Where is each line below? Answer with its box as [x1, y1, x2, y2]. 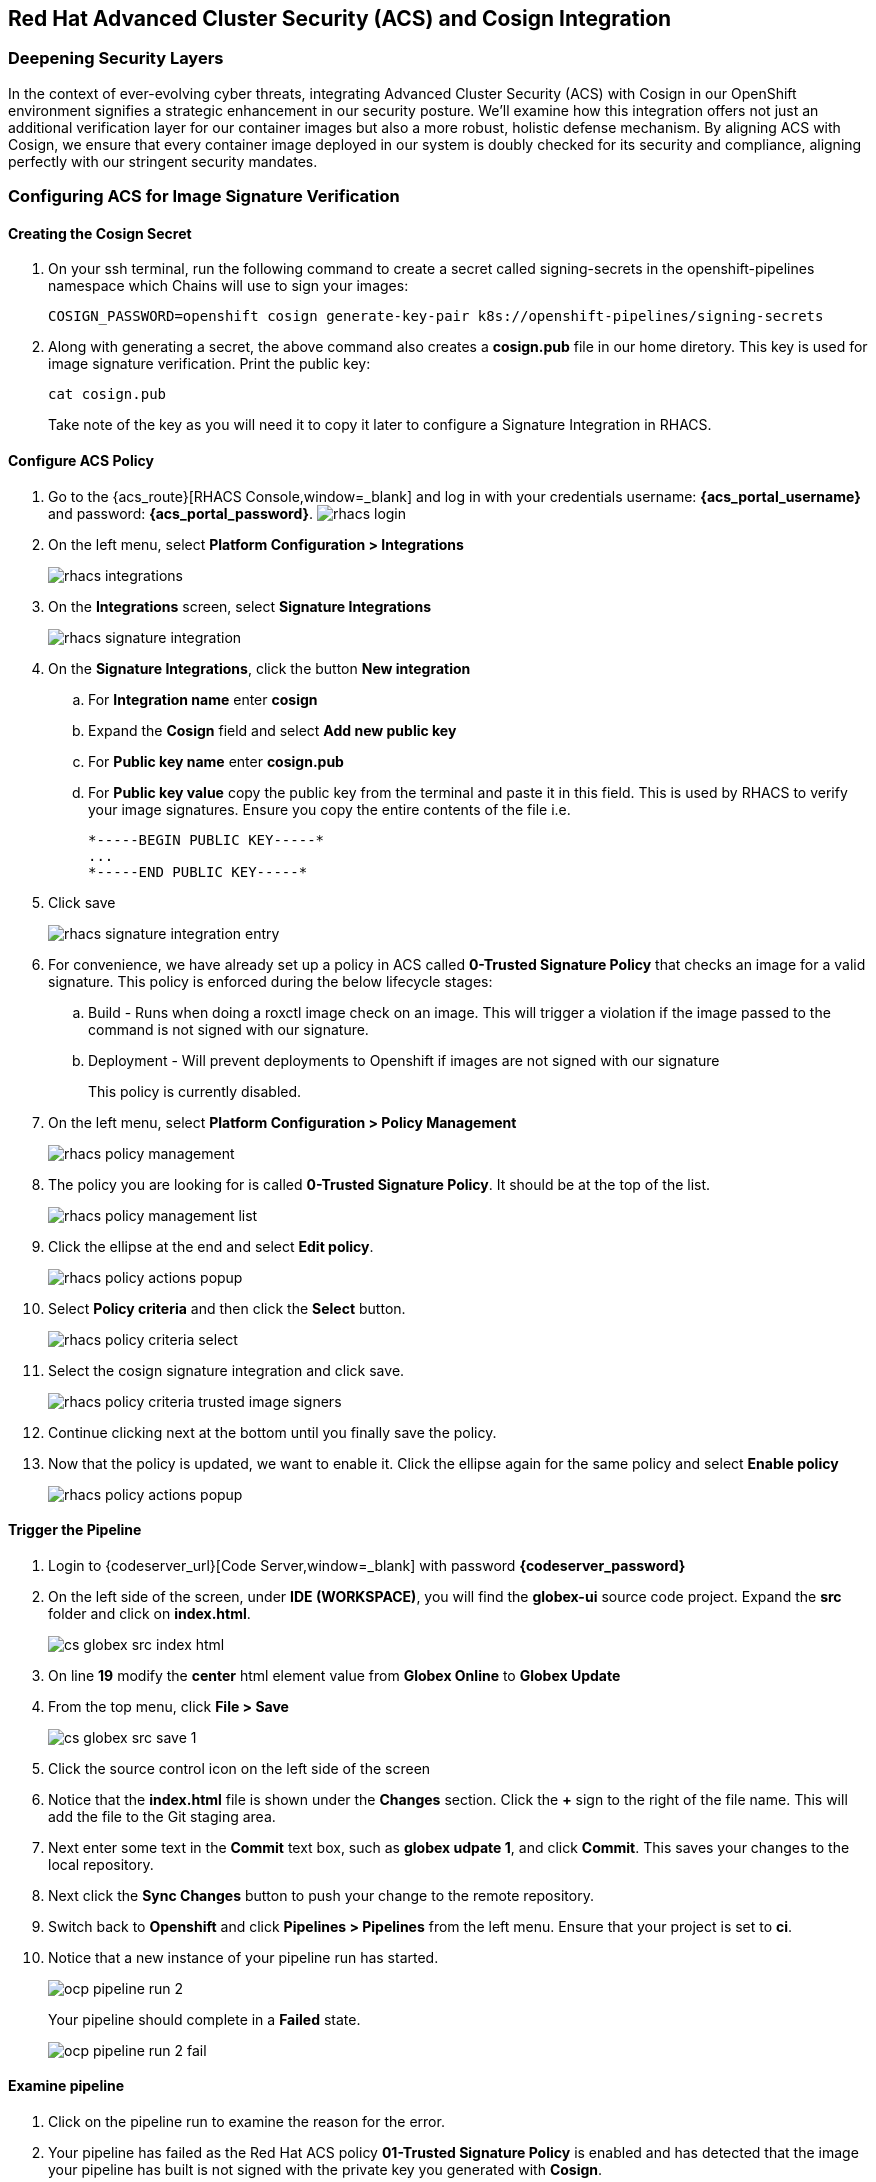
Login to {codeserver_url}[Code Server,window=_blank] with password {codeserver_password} [48, 1556, 686, 1574]
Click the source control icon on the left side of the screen [48, 1759, 431, 1777]
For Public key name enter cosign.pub [88, 752, 344, 770]
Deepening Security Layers [8, 48, 224, 69]
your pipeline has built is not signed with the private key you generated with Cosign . [48, 2161, 603, 2179]
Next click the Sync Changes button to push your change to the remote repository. [48, 1886, 594, 1904]
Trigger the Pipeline [8, 1521, 142, 1539]
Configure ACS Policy [8, 452, 154, 469]
